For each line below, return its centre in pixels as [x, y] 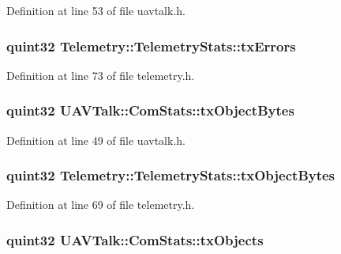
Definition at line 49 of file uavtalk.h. [96, 140]
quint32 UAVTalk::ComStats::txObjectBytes [150, 110]
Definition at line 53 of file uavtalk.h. [96, 10]
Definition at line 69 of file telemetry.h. [101, 205]
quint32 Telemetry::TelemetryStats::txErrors [151, 45]
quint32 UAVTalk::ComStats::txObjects [135, 239]
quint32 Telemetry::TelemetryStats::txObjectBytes [171, 175]
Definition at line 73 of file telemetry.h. [101, 75]
